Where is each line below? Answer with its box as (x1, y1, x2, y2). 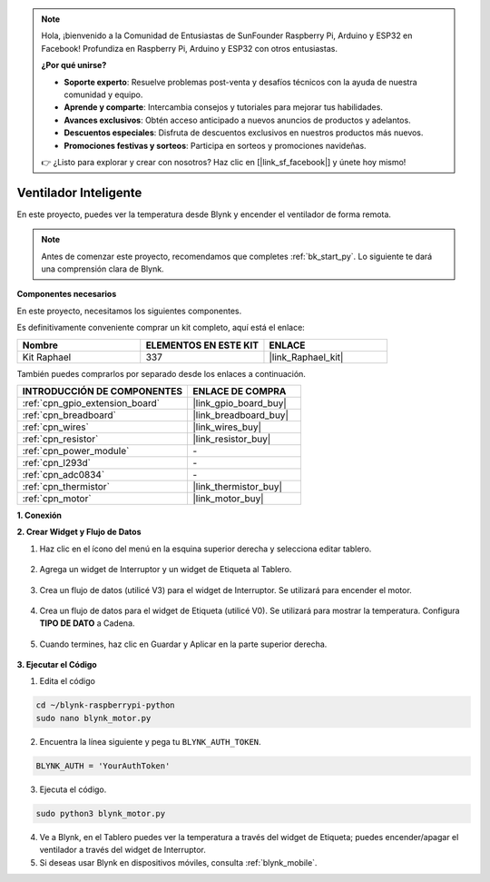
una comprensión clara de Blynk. (41, 263, 164, 274)
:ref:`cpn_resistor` (22, 432, 99, 445)
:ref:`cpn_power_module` (22, 444, 130, 457)
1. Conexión (16, 510, 63, 520)
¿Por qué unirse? (41, 60, 107, 71)
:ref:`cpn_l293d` (22, 456, 91, 469)
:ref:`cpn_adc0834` (22, 468, 105, 481)
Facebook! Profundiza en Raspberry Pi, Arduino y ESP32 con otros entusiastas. (41, 43, 338, 54)
